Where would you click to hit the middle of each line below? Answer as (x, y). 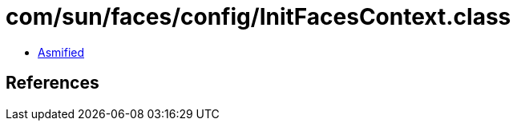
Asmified (61, 52)
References (53, 83)
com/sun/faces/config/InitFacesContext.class (258, 17)
